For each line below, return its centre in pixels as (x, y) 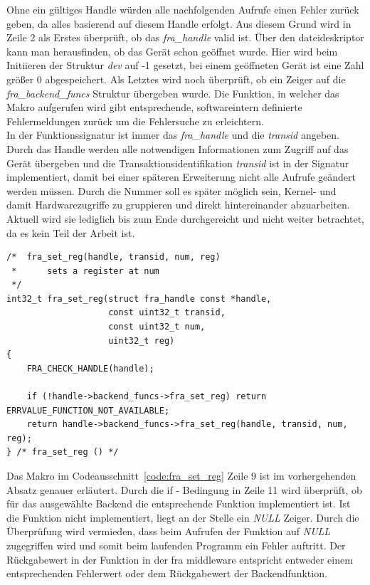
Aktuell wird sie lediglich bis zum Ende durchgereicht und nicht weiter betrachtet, (185, 218)
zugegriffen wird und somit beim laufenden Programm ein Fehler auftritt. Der (176, 545)
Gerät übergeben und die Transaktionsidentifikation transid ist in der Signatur (178, 163)
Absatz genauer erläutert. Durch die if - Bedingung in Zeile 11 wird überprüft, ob (184, 489)
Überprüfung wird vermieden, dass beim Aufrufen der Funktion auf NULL (169, 531)
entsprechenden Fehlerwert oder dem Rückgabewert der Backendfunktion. (167, 573)
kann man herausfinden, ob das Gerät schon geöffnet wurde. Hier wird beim (172, 51)
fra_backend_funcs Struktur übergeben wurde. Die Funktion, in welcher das (173, 93)
